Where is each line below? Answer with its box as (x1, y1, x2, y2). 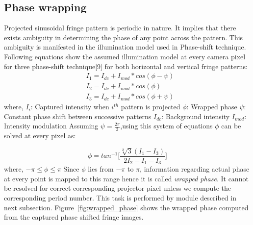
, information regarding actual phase (140, 164, 250, 174)
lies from (88, 164, 114, 174)
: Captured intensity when (30, 101, 109, 112)
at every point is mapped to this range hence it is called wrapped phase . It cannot (4, 173, 249, 183)
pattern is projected (121, 101, 180, 112)
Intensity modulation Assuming (4, 121, 99, 131)
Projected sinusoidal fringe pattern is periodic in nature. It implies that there (4, 23, 236, 33)
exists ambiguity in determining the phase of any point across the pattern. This (4, 32, 243, 42)
